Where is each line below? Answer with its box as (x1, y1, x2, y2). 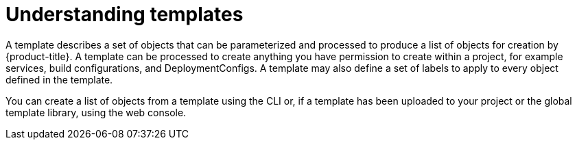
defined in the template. (5, 73, 113, 85)
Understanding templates (5, 3, 244, 26)
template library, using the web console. (5, 106, 187, 118)
